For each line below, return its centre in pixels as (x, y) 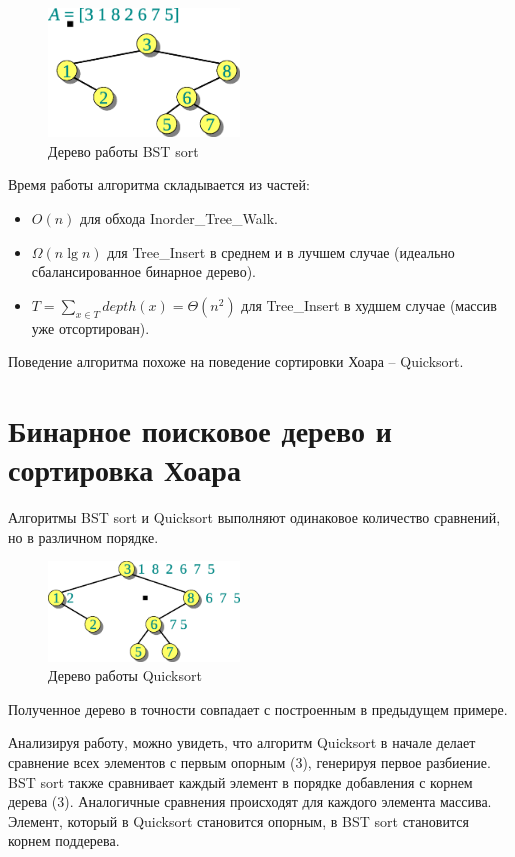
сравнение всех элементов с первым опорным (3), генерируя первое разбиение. (249, 761)
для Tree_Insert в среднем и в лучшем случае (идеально (281, 251)
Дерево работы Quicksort (125, 675)
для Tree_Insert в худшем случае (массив (369, 304)
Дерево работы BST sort (123, 150)
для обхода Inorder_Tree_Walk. (179, 218)
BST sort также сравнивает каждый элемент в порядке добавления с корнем (240, 781)
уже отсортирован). (90, 327)
